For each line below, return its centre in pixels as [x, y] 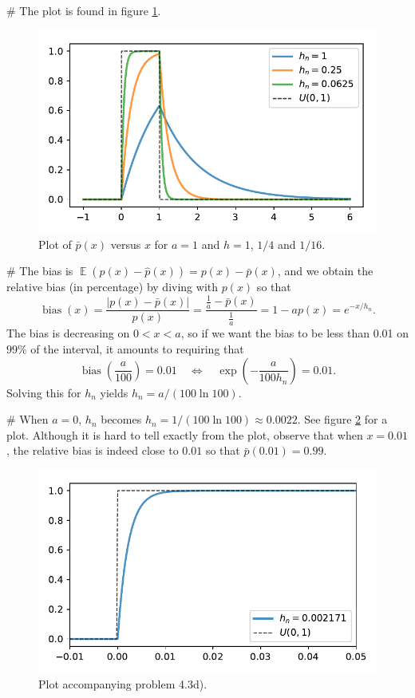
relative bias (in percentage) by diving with [113, 287]
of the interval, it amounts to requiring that [137, 348]
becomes [121, 419]
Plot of [55, 244]
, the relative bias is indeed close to [93, 450]
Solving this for [44, 392]
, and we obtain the [325, 271]
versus [126, 244]
